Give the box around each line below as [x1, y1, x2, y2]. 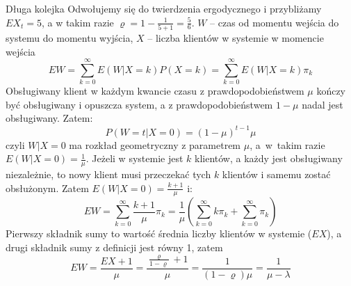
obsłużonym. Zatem [6, 180, 89, 195]
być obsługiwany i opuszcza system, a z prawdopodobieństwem [6, 97, 273, 111]
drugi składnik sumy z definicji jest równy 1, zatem [6, 239, 223, 254]
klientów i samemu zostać [222, 166, 331, 181]
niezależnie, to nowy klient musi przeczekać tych [6, 166, 211, 181]
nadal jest [302, 97, 343, 111]
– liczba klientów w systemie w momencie [147, 30, 324, 45]
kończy [316, 84, 346, 98]
